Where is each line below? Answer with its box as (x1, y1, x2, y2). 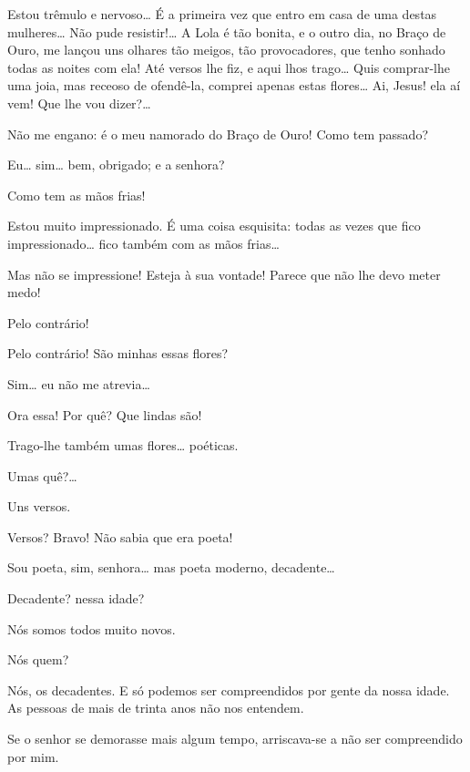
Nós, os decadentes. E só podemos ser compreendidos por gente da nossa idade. (7, 680, 450, 699)
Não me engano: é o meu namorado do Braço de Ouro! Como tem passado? (7, 124, 429, 143)
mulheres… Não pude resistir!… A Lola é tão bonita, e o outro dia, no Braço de (7, 22, 446, 41)
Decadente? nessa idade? (7, 589, 145, 608)
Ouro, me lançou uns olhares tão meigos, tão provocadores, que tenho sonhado (7, 40, 445, 59)
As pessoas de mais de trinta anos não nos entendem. (7, 698, 304, 717)
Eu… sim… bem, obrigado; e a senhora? (7, 155, 225, 174)
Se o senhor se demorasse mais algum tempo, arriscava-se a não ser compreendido (7, 729, 463, 748)
